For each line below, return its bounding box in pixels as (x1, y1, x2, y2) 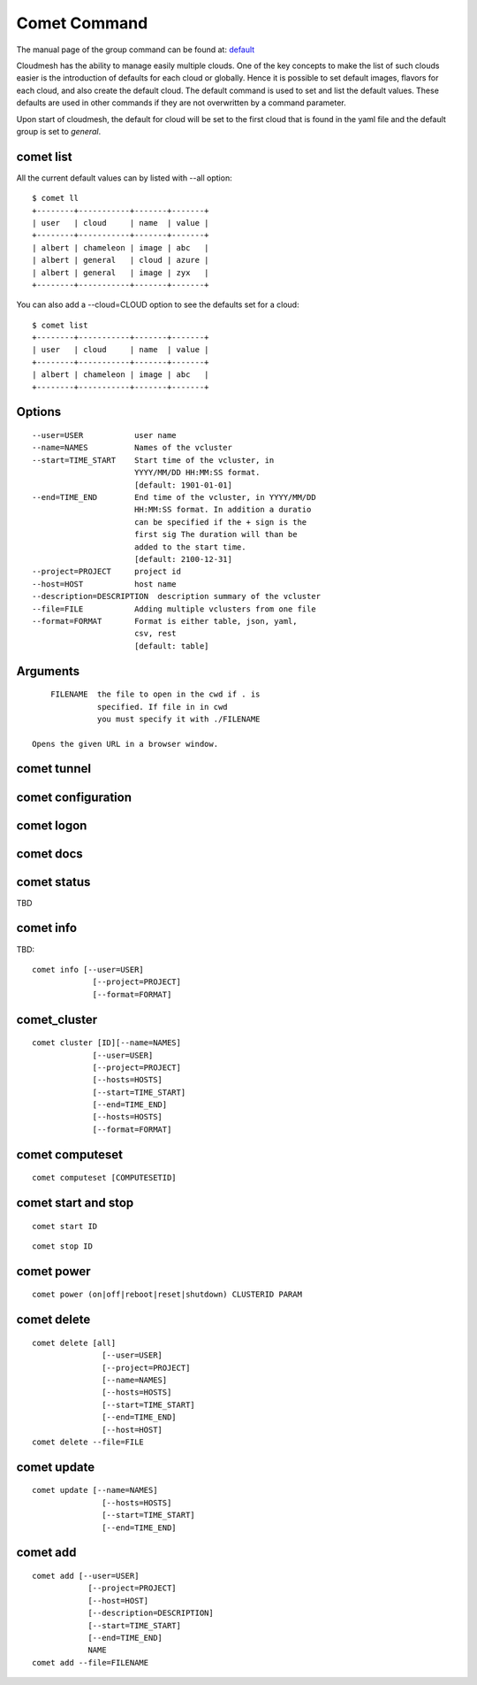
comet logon (16, 818, 87, 833)
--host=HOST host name (32, 579, 177, 589)
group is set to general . (16, 126, 102, 136)
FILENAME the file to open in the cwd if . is (49, 689, 261, 699)
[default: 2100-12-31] (133, 554, 233, 564)
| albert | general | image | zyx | (32, 267, 209, 278)
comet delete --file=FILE (32, 1437, 145, 1447)
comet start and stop (16, 1196, 134, 1211)
